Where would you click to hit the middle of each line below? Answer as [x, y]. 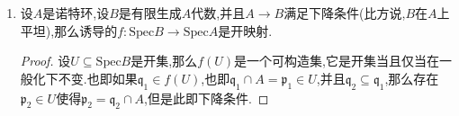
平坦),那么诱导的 [69, 30]
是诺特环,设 [76, 13]
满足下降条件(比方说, [345, 13]
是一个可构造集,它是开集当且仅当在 [337, 61]
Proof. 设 [45, 61]
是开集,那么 [164, 61]
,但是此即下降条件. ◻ [207, 98]
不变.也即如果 [98, 78]
